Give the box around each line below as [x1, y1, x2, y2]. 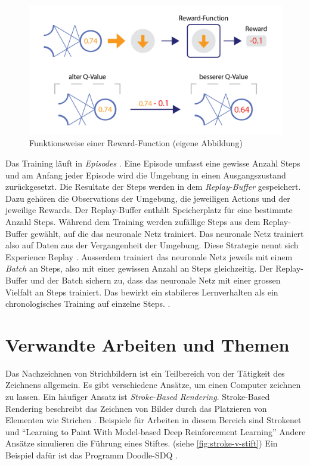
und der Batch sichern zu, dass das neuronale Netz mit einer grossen [30, 273, 281, 286]
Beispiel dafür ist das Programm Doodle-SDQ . [5, 448, 178, 461]
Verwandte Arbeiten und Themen [5, 332, 290, 356]
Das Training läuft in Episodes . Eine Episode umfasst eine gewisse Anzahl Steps [5, 156, 300, 169]
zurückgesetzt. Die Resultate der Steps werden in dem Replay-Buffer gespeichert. [5, 180, 301, 193]
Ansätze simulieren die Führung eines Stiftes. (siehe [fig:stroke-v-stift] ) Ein [5, 437, 278, 449]
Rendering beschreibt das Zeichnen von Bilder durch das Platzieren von [5, 402, 267, 414]
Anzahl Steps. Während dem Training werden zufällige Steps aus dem [5, 215, 261, 227]
